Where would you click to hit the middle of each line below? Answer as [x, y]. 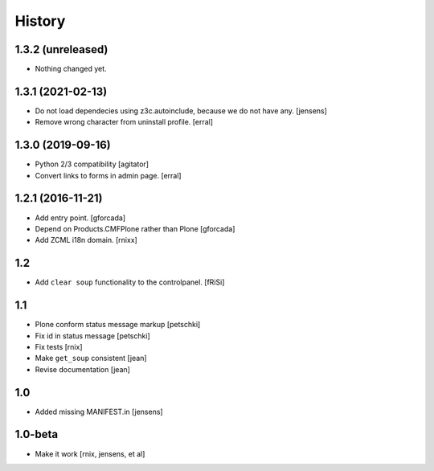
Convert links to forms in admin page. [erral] [108, 175]
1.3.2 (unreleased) [61, 49]
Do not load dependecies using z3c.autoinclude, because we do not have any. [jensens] [181, 111]
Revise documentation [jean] [82, 369]
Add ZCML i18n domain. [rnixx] [86, 240]
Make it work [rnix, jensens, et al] [90, 453]
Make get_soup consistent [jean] [91, 358]
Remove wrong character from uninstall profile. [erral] [124, 122]
